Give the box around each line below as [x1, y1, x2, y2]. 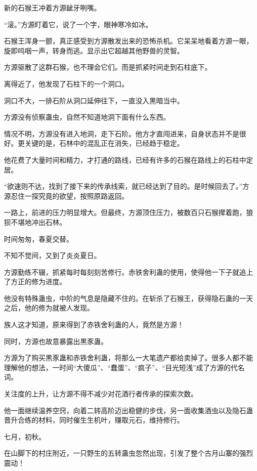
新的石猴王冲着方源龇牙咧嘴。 [4, 2, 101, 12]
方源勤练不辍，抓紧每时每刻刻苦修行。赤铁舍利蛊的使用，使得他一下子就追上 [4, 266, 253, 277]
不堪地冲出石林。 [10, 216, 66, 227]
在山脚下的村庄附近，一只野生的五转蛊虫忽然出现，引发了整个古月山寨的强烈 [4, 448, 253, 458]
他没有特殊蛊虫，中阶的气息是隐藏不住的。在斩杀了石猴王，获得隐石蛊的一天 [4, 293, 253, 303]
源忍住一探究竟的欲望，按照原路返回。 [4, 190, 128, 201]
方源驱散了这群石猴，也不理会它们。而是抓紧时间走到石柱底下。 [4, 62, 212, 72]
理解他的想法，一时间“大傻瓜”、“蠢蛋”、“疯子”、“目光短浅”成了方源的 [4, 362, 231, 372]
